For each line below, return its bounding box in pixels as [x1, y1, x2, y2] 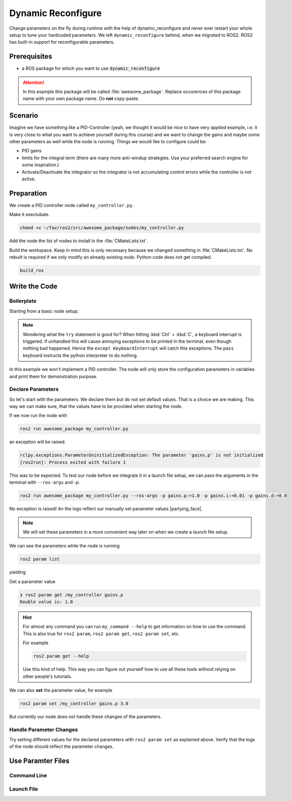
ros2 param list [20, 556, 60, 562]
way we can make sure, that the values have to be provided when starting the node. [9, 404, 183, 410]
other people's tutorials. [23, 673, 72, 679]
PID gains [22, 148, 42, 154]
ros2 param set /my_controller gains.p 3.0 [20, 700, 129, 706]
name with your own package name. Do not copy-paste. [23, 95, 139, 102]
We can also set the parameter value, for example [9, 687, 113, 693]
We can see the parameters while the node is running [9, 543, 120, 549]
